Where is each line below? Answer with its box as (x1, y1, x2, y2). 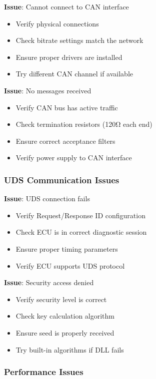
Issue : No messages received (4, 85, 91, 95)
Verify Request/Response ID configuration (15, 210, 145, 220)
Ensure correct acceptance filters (15, 135, 115, 146)
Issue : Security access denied (4, 277, 94, 288)
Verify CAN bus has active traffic (15, 102, 118, 112)
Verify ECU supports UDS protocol (15, 260, 125, 271)
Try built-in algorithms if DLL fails (15, 344, 124, 355)
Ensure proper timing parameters (15, 243, 118, 254)
